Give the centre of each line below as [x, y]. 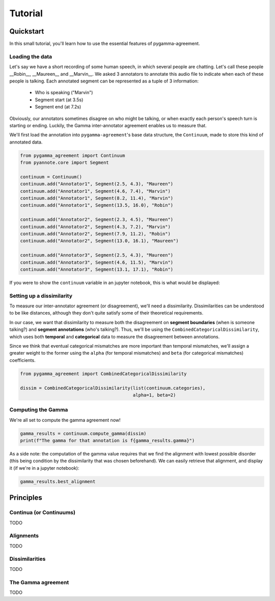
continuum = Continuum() [51, 177]
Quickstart [27, 31]
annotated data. [26, 142]
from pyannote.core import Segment [64, 163]
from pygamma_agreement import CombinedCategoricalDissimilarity [103, 374]
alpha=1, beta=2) [154, 395]
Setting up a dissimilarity [41, 296]
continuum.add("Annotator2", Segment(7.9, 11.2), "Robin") [95, 234]
